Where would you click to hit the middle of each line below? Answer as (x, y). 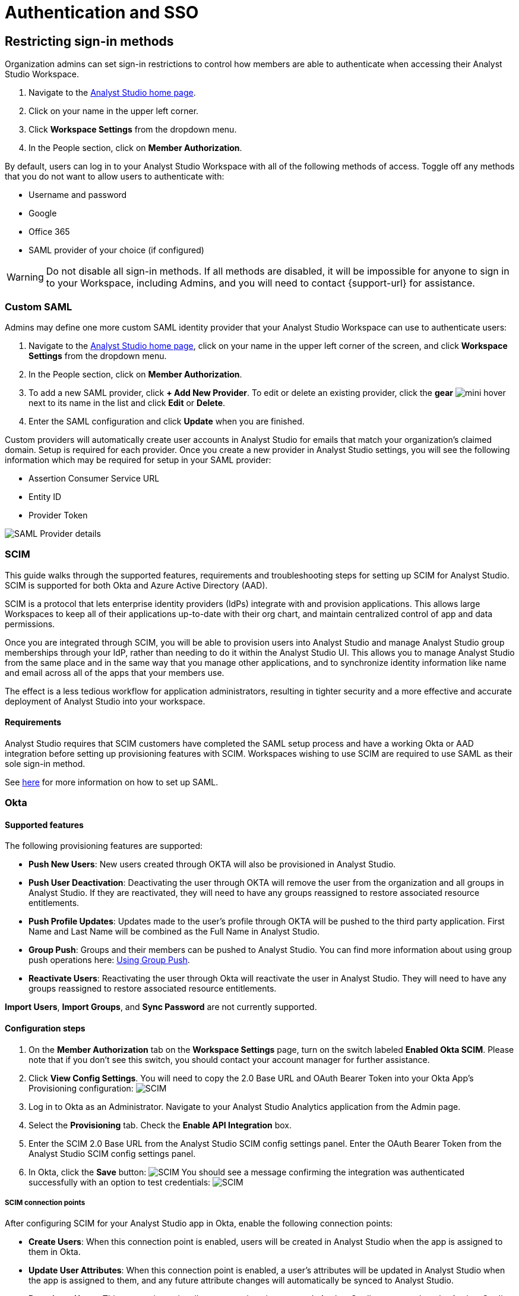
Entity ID (45, 496)
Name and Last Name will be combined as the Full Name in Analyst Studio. (174, 932)
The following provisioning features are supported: (104, 846)
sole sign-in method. (45, 763)
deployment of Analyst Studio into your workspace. (105, 701)
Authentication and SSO (102, 12)
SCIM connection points (45, 1203)
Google (43, 213)
